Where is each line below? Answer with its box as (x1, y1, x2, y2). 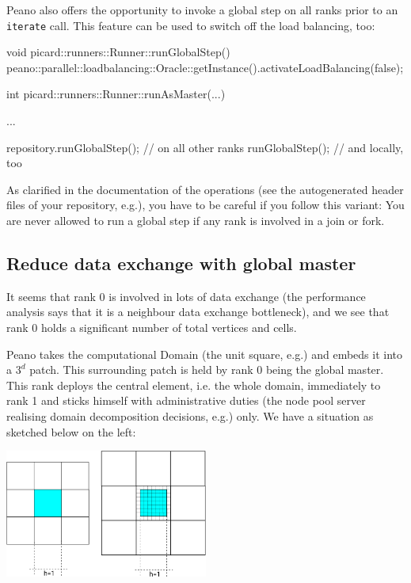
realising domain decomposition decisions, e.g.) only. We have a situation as (6, 407, 374, 424)
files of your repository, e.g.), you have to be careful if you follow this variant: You (6, 196, 405, 213)
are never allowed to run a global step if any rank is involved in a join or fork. (6, 212, 385, 228)
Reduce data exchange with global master (6, 250, 356, 275)
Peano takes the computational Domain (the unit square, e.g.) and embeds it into (6, 345, 402, 362)
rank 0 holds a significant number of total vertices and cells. (6, 318, 297, 335)
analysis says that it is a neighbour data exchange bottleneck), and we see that (6, 303, 390, 320)
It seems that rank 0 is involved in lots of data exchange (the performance (6, 288, 366, 304)
